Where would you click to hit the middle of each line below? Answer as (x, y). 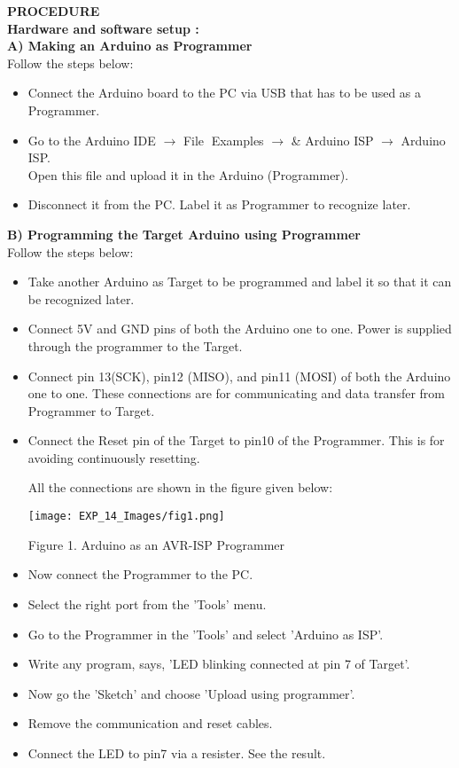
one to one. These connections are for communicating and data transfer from (236, 393)
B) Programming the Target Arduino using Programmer (184, 234)
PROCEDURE (54, 11)
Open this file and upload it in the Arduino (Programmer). (188, 174)
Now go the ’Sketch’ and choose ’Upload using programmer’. (191, 693)
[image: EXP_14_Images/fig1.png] (126, 517)
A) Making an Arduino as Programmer (130, 46)
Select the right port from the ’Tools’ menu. (147, 603)
